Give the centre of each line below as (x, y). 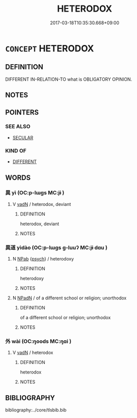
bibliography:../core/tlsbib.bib (36, 410)
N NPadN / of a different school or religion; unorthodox (70, 298)
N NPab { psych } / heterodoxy (43, 259)
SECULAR (23, 137)
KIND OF (16, 150)
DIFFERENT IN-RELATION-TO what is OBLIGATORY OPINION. (69, 79)
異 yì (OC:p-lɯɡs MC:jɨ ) (35, 193)
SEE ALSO (18, 127)
